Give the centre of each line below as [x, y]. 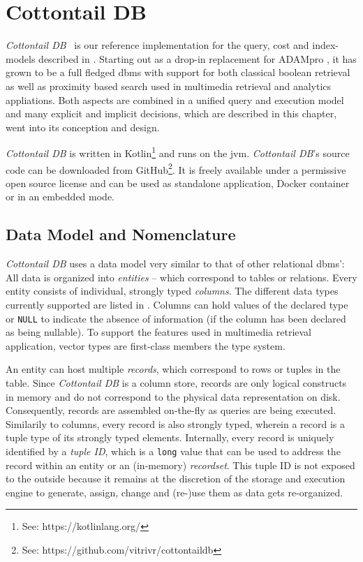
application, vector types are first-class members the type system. [146, 345]
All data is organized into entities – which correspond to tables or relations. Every [181, 277]
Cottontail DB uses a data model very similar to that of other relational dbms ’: [175, 264]
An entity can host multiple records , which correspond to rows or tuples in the [173, 369]
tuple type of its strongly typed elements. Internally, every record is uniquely [170, 437]
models [21, 58]
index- [326, 45]
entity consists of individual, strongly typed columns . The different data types [172, 291]
